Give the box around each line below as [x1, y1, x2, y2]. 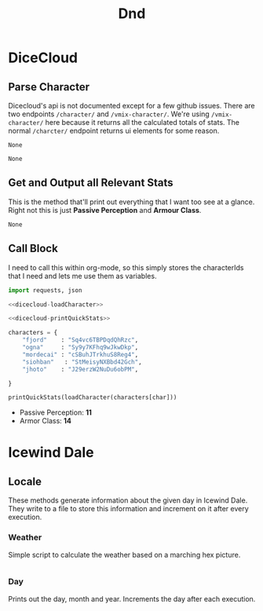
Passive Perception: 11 [19, 408, 92, 417]
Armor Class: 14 [19, 416, 72, 426]
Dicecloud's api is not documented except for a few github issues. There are [8, 101, 255, 110]
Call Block [8, 242, 59, 255]
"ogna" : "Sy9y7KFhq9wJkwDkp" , [22, 343, 139, 351]
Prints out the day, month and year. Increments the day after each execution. [8, 594, 256, 603]
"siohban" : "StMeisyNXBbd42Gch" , [22, 358, 143, 366]
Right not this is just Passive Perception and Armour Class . [8, 205, 202, 214]
